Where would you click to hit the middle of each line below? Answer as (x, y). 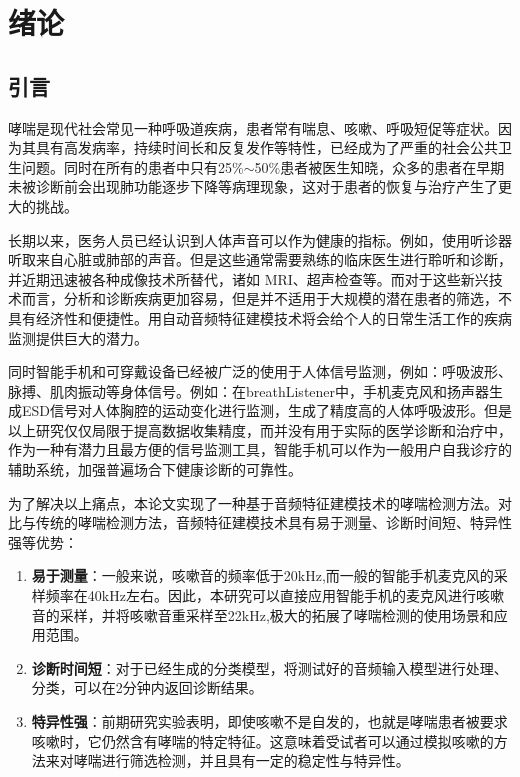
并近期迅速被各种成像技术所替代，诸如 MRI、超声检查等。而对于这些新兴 (248, 278)
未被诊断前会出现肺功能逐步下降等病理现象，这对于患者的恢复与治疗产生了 (253, 186)
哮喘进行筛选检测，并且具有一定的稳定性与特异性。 (241, 760)
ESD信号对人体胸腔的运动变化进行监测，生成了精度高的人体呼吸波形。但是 (267, 410)
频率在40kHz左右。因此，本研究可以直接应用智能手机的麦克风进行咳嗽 (274, 595)
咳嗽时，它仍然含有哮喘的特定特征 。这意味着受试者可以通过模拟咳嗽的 (262, 740)
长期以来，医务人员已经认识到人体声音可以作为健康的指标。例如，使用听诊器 (260, 239)
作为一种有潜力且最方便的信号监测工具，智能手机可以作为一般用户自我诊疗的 (260, 449)
